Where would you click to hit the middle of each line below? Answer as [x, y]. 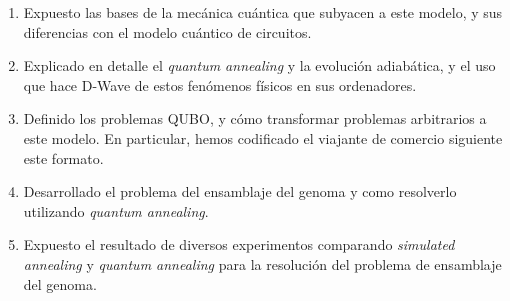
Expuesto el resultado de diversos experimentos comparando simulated [239, 244]
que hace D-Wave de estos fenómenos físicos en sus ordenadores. [220, 84]
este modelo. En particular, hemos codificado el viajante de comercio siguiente [263, 137]
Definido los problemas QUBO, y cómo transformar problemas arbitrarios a [255, 118]
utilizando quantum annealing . [116, 210]
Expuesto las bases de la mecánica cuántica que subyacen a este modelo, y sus [263, 12]
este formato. [63, 157]
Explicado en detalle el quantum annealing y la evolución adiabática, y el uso [259, 65]
